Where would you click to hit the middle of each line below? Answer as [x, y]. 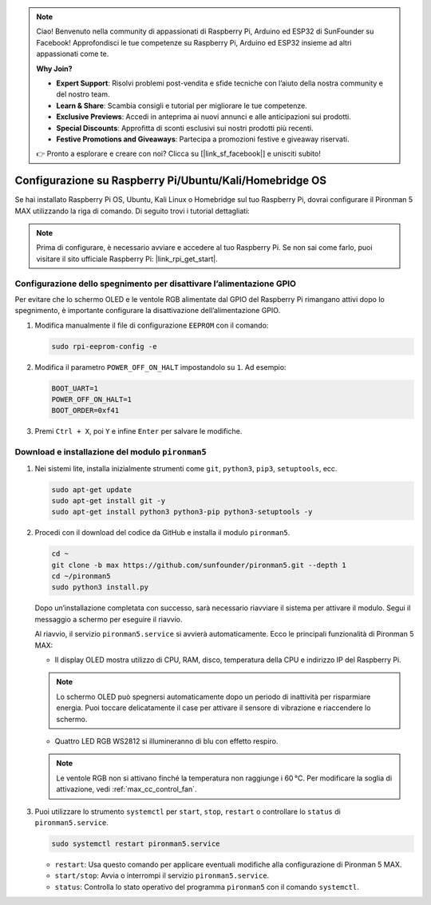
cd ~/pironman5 [81, 576]
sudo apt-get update [91, 490]
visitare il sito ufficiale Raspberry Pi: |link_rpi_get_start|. [127, 259]
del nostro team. [83, 94]
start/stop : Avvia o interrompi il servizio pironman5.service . [162, 875]
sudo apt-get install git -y [109, 500]
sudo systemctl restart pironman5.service [136, 843]
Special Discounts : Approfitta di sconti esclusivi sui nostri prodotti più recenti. [185, 128]
